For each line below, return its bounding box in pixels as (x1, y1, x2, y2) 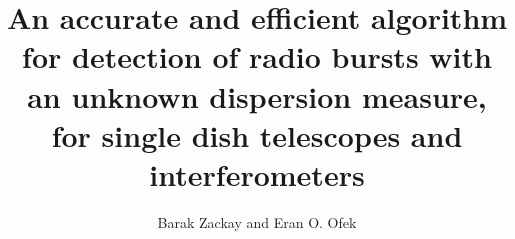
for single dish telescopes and (51, 114, 463, 155)
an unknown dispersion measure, (27, 75, 487, 116)
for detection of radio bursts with (22, 36, 492, 77)
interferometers (149, 153, 365, 194)
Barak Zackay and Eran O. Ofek (157, 211, 357, 232)
